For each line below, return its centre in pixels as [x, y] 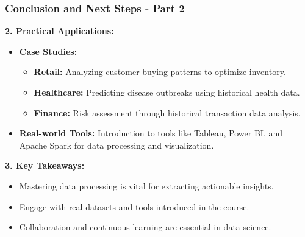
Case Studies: [48, 51]
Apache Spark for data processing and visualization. [117, 145]
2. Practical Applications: [59, 31]
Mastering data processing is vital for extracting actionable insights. [146, 186]
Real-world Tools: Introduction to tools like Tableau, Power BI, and [151, 133]
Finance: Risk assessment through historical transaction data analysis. [167, 112]
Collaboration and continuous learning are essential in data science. [145, 227]
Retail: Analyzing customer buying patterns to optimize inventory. [160, 72]
